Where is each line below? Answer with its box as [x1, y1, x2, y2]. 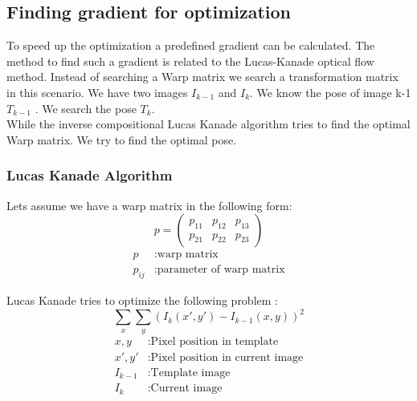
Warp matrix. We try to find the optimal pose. [6, 131, 237, 148]
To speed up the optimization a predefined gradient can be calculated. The [6, 37, 375, 54]
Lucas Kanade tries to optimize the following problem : [6, 292, 278, 309]
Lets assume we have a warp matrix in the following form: [6, 196, 292, 213]
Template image [150, 367, 231, 379]
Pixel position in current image [150, 351, 304, 363]
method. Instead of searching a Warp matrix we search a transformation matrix [6, 68, 399, 85]
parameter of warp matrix [157, 264, 285, 276]
